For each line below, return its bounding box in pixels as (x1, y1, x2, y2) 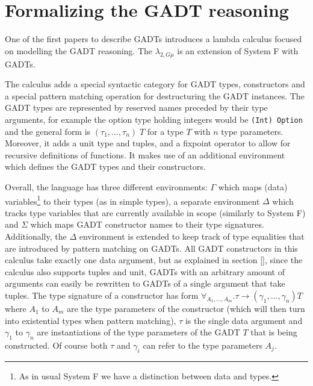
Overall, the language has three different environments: (5, 180, 208, 193)
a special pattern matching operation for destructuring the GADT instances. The (5, 89, 305, 102)
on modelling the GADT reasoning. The (5, 44, 153, 57)
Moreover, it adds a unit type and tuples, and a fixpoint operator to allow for (5, 137, 291, 149)
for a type (147, 125, 184, 137)
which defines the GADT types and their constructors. (5, 160, 206, 173)
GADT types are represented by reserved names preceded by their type (5, 101, 268, 114)
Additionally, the (5, 229, 67, 242)
